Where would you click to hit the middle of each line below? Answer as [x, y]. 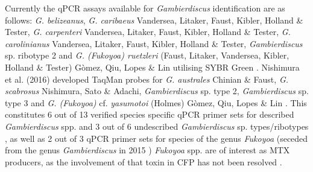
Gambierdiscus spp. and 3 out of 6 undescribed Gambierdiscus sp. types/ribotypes [157, 126]
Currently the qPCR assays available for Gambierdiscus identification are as [145, 8]
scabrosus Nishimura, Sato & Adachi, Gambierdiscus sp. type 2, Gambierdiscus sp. [157, 91]
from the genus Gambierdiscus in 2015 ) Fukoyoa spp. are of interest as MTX [147, 150]
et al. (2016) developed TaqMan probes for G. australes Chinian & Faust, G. [147, 79]
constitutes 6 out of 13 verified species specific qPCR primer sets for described [150, 114]
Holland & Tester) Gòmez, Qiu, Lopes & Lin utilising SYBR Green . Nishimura [152, 67]
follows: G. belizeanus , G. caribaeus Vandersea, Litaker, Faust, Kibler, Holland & [154, 20]
